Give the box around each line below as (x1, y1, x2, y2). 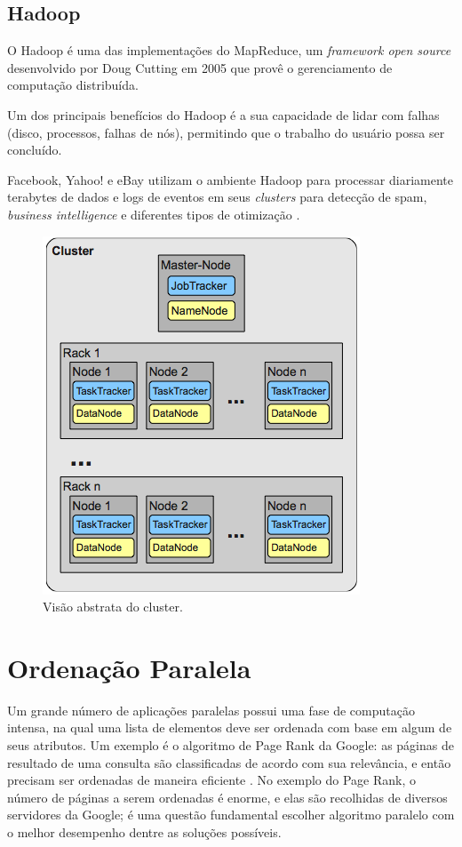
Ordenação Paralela (7, 649, 251, 685)
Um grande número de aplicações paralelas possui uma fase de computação (7, 700, 415, 719)
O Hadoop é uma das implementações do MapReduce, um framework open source (7, 41, 451, 60)
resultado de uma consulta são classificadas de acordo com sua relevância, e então (7, 753, 451, 771)
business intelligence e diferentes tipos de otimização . (7, 204, 300, 223)
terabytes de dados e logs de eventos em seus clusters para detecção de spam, (7, 188, 427, 206)
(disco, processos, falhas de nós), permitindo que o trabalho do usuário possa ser (7, 123, 445, 141)
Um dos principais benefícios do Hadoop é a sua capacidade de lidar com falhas (7, 105, 440, 124)
